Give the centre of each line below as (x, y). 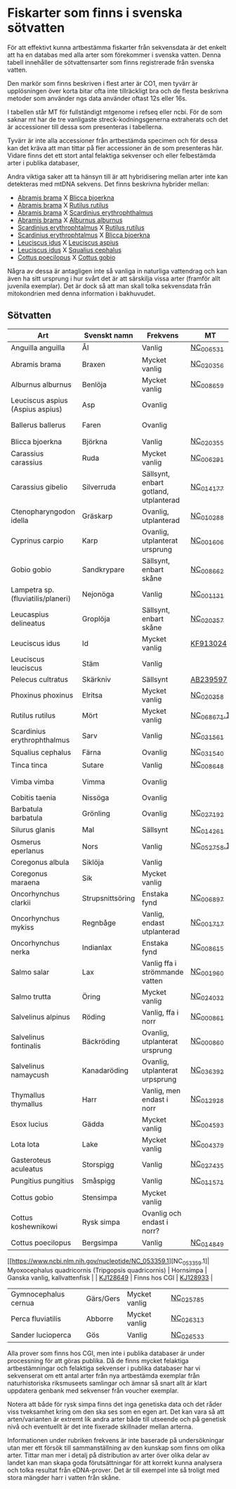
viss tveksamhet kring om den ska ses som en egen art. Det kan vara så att (116, 1412)
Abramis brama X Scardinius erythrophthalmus (85, 212)
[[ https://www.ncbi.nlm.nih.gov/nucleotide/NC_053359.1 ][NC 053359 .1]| (109, 1262)
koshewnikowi (34, 1226)
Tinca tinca (29, 765)
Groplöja (96, 619)
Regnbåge (99, 922)
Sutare (93, 765)
